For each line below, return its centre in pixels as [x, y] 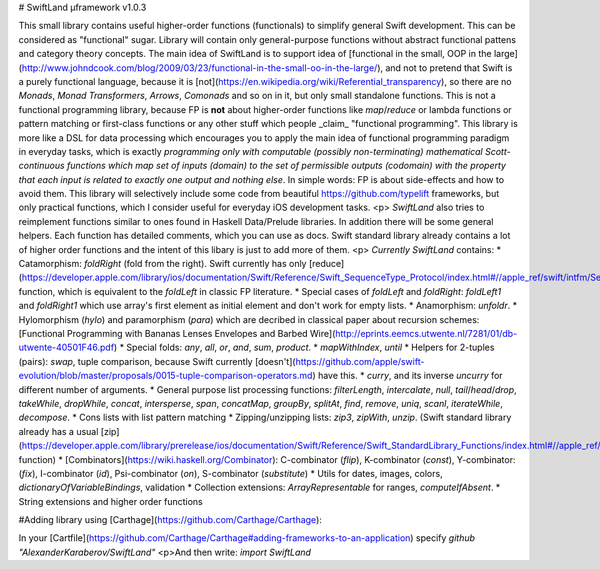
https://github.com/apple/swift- [360, 361]
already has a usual [58, 431]
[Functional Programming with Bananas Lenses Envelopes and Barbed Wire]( [177, 333]
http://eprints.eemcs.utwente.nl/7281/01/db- [426, 333]
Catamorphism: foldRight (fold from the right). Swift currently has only [162, 264]
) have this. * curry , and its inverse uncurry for [407, 376]
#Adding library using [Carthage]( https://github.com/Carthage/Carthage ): [170, 520]
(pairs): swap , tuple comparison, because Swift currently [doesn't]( [157, 361]
